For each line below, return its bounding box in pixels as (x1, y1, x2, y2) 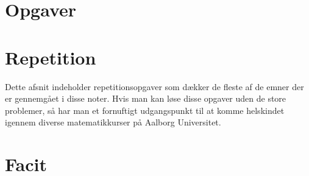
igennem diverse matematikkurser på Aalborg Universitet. (5, 116, 221, 128)
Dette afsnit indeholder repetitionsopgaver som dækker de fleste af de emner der (5, 80, 304, 93)
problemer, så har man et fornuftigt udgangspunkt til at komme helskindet (5, 104, 285, 116)
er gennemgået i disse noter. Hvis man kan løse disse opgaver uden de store (5, 92, 286, 105)
